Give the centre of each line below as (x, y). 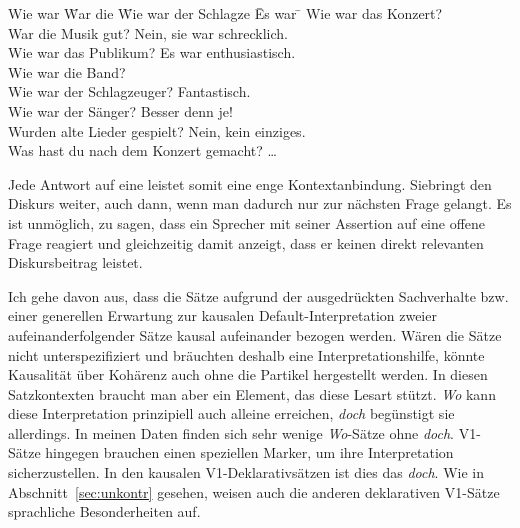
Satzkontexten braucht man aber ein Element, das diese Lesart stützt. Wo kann (252, 393)
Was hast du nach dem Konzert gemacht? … (142, 150)
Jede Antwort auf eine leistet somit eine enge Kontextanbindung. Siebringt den (250, 183)
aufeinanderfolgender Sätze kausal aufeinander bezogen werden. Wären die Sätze (255, 334)
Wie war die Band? (67, 71)
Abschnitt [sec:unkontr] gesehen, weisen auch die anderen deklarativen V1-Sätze (254, 491)
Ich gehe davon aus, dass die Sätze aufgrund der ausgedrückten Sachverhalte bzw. (258, 295)
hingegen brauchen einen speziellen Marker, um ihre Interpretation (249, 452)
